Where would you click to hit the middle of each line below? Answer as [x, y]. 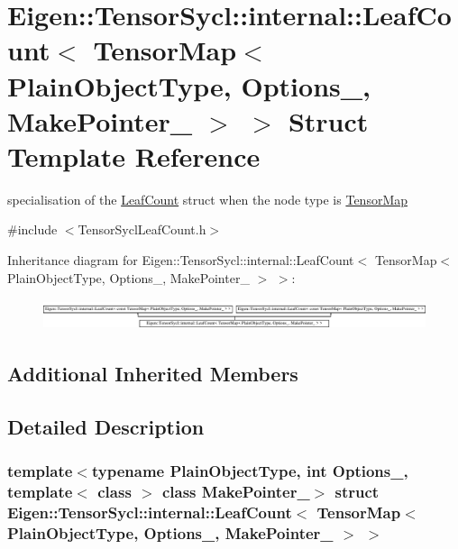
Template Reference [134, 156]
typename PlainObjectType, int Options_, [250, 471]
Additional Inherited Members [153, 374]
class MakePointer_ [236, 492]
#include [32, 229]
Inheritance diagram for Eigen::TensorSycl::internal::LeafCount [181, 260]
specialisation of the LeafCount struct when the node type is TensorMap [208, 199]
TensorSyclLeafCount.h [142, 229]
